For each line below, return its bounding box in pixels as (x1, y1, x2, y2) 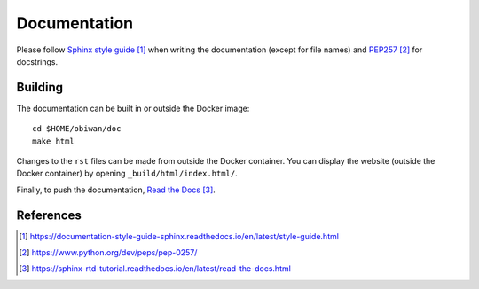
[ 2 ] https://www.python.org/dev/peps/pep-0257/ (19, 247, 198, 258)
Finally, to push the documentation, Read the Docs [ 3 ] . (16, 184, 216, 195)
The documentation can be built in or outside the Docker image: (16, 103, 250, 113)
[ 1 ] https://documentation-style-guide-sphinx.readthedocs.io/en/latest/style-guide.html (19, 230, 339, 241)
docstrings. (16, 56, 59, 66)
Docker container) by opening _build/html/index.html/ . (16, 168, 239, 179)
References (16, 207, 82, 223)
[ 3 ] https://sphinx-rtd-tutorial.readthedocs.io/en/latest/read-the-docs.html (19, 263, 292, 274)
